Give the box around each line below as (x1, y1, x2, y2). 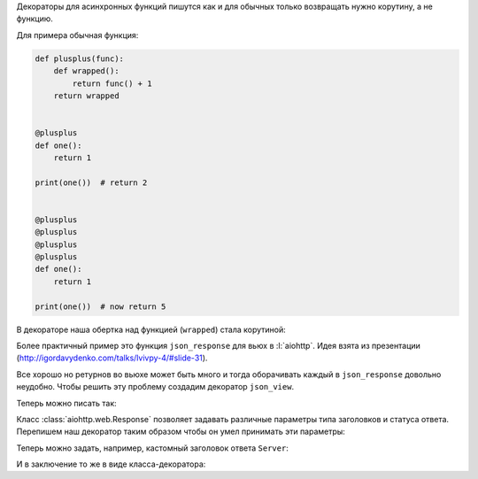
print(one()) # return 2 (35, 177, 148, 188)
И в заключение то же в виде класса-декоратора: (16, 459, 206, 469)
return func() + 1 (72, 78, 152, 89)
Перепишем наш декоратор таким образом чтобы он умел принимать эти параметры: (16, 426, 345, 437)
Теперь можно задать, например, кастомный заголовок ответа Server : (16, 443, 289, 453)
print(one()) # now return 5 (35, 301, 166, 312)
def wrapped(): (53, 66, 119, 76)
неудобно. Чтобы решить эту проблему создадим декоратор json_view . (16, 382, 295, 392)
